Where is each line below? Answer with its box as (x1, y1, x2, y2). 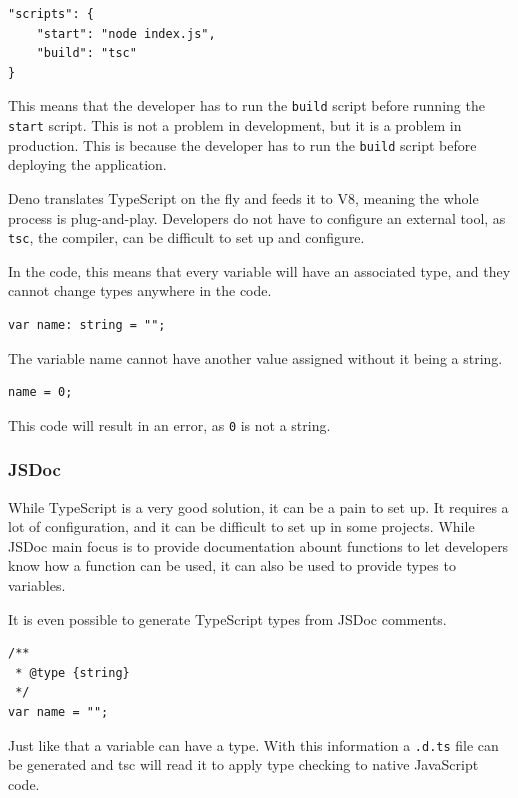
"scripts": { (8, 7, 94, 21)
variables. (8, 575, 66, 595)
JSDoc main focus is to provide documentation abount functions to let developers (8, 535, 509, 556)
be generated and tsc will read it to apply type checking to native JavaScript (8, 754, 479, 775)
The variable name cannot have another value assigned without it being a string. (8, 347, 503, 368)
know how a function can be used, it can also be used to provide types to (8, 555, 456, 576)
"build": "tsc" (36, 46, 137, 61)
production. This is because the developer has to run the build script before (8, 134, 477, 155)
